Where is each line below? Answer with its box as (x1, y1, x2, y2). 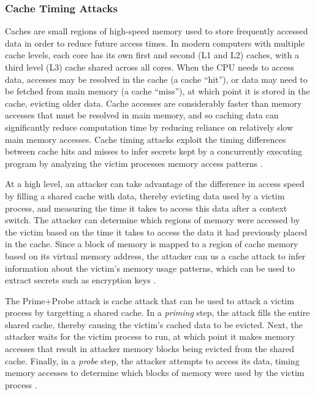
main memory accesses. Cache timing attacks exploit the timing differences (5, 132, 286, 145)
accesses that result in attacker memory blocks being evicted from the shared (5, 342, 294, 355)
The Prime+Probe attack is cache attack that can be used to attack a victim (5, 294, 294, 307)
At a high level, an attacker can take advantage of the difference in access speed (5, 177, 305, 190)
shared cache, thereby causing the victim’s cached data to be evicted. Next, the (5, 318, 303, 331)
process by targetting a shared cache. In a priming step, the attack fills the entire (5, 306, 310, 319)
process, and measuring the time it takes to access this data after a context (5, 201, 287, 214)
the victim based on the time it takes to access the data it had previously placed (5, 225, 308, 238)
